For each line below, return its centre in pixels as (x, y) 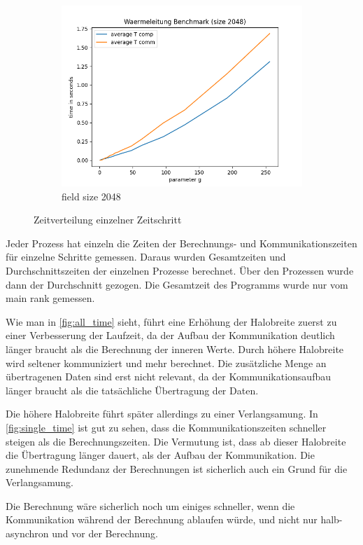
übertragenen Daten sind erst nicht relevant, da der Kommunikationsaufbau (168, 377)
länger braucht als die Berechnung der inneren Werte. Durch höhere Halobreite (175, 349)
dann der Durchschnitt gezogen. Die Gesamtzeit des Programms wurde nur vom (177, 284)
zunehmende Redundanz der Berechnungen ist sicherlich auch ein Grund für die (177, 468)
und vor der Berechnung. (105, 533)
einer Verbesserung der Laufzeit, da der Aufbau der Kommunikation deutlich (170, 335)
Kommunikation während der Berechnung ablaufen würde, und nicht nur (162, 519)
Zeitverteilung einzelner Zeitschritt (108, 220)
